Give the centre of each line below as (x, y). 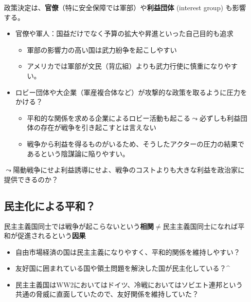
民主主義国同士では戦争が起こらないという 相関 (79, 226)
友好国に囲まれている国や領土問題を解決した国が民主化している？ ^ (123, 268)
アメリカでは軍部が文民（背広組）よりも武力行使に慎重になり (125, 66)
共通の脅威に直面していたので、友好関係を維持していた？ (107, 294)
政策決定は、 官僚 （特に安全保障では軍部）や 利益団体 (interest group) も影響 (125, 7)
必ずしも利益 (220, 118)
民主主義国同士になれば (200, 226)
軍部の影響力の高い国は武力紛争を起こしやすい (102, 49)
